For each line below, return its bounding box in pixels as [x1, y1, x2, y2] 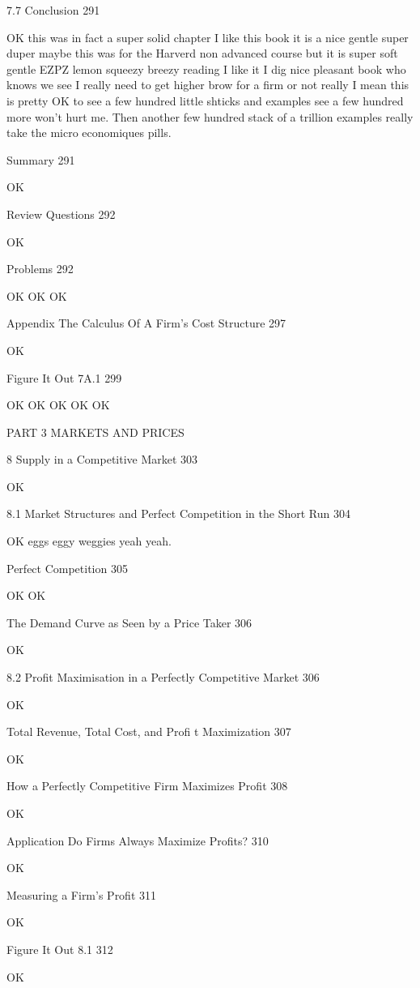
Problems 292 [6, 260, 74, 277]
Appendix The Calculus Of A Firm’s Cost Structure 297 [6, 314, 286, 331]
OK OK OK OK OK [6, 396, 110, 413]
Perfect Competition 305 [6, 559, 128, 576]
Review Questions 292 [6, 205, 116, 222]
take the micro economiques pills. [6, 124, 172, 141]
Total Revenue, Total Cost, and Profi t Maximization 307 [6, 723, 291, 740]
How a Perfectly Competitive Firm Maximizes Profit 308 [6, 777, 288, 794]
